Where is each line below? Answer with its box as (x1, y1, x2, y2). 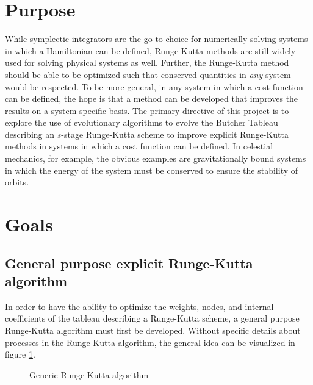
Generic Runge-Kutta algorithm (29, 368, 149, 381)
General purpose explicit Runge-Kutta (5, 253, 253, 272)
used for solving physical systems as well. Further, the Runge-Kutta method (5, 56, 289, 69)
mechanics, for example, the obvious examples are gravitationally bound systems (5, 152, 306, 165)
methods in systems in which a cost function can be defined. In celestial (5, 140, 273, 153)
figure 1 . (5, 348, 35, 361)
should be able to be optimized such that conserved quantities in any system (5, 68, 291, 81)
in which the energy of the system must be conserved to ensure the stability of (5, 164, 298, 176)
